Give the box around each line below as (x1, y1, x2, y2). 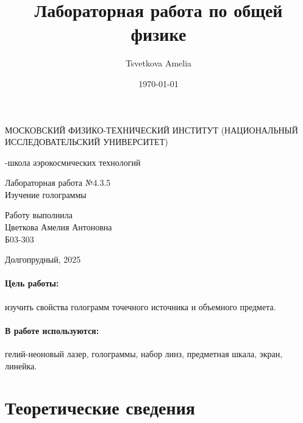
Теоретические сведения (5, 395, 195, 420)
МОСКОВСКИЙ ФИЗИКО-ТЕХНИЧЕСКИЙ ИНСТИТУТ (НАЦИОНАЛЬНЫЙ (5, 123, 298, 136)
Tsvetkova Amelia (125, 57, 192, 69)
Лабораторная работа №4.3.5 (5, 176, 111, 189)
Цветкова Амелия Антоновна (5, 221, 112, 233)
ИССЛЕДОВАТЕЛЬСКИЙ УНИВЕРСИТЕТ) (5, 135, 168, 148)
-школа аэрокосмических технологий (5, 155, 141, 168)
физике (130, 21, 187, 46)
